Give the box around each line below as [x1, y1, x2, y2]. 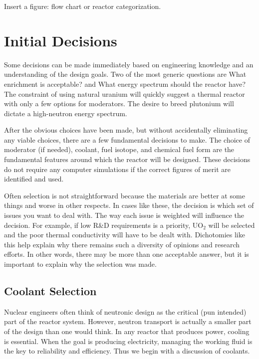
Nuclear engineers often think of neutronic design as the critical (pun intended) [4, 306, 247, 317]
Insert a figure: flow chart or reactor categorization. [4, 1, 161, 11]
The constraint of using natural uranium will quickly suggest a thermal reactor [4, 88, 245, 99]
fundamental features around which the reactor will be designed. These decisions [4, 154, 251, 165]
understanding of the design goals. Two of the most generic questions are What [4, 69, 247, 79]
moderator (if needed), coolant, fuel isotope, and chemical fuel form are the [4, 144, 235, 155]
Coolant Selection [4, 283, 97, 298]
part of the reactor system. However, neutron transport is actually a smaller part [4, 316, 252, 327]
